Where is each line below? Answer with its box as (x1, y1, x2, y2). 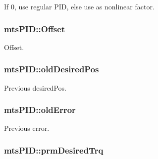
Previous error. (4, 123, 50, 133)
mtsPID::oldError (4, 104, 76, 116)
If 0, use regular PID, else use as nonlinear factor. (4, 1, 155, 11)
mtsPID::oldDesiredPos (4, 63, 99, 75)
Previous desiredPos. (4, 82, 66, 93)
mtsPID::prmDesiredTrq (4, 144, 104, 156)
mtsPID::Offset (4, 22, 65, 35)
